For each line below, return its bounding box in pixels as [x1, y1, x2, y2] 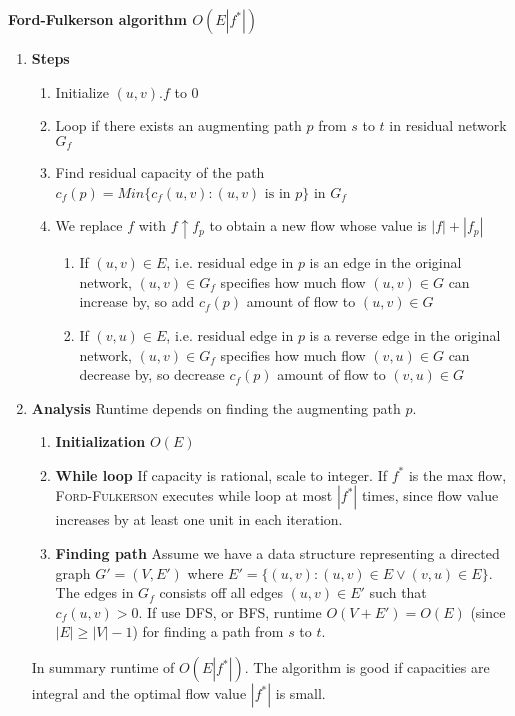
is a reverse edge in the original [309, 324, 501, 345]
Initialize [55, 81, 109, 102]
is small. [275, 683, 326, 704]
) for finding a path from [132, 621, 284, 642]
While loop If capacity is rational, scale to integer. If [55, 464, 387, 485]
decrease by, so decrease [79, 364, 225, 385]
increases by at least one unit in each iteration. [55, 509, 343, 530]
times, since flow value [361, 485, 499, 506]
